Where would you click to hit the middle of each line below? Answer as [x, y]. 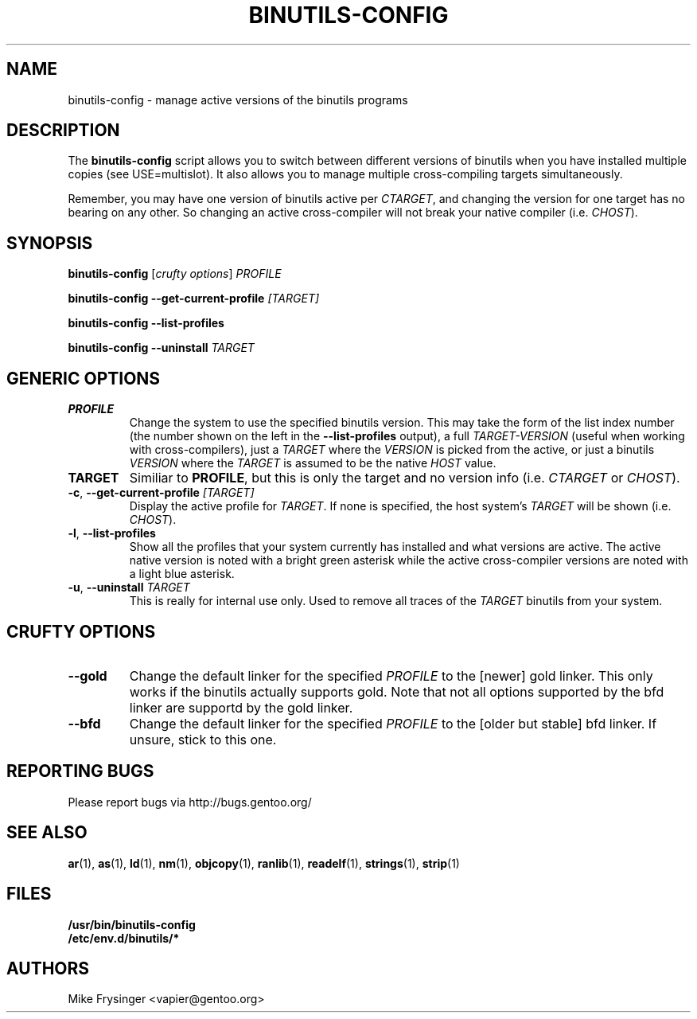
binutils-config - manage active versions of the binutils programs [238, 100]
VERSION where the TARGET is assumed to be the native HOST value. [313, 463]
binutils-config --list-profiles [146, 323]
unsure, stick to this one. [203, 739]
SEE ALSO [47, 833]
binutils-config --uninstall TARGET [161, 348]
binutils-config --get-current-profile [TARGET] [194, 299]
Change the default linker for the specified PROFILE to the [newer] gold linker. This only [391, 675]
